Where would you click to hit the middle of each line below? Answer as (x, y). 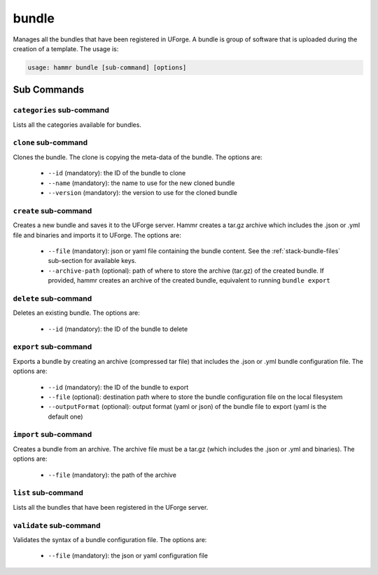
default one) (65, 417)
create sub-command (52, 210)
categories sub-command (61, 110)
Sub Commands (49, 90)
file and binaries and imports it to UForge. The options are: (97, 235)
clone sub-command (50, 142)
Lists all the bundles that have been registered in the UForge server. (111, 507)
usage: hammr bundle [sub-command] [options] (107, 67)
